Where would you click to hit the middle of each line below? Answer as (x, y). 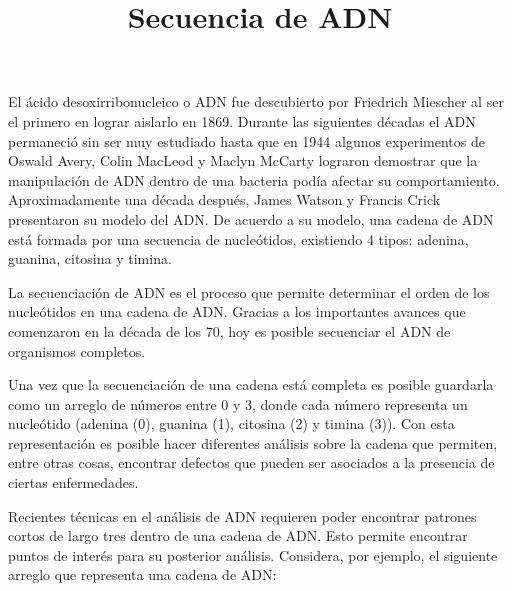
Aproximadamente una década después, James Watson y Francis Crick (224, 199)
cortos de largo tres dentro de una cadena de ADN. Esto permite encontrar (238, 535)
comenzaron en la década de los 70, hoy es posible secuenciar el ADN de (229, 330)
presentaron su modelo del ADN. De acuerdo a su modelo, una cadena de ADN (251, 218)
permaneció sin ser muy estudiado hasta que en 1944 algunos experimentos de (246, 140)
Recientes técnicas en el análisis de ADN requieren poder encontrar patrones (242, 515)
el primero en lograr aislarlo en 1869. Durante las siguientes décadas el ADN (242, 120)
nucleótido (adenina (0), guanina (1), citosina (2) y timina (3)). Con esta (231, 423)
